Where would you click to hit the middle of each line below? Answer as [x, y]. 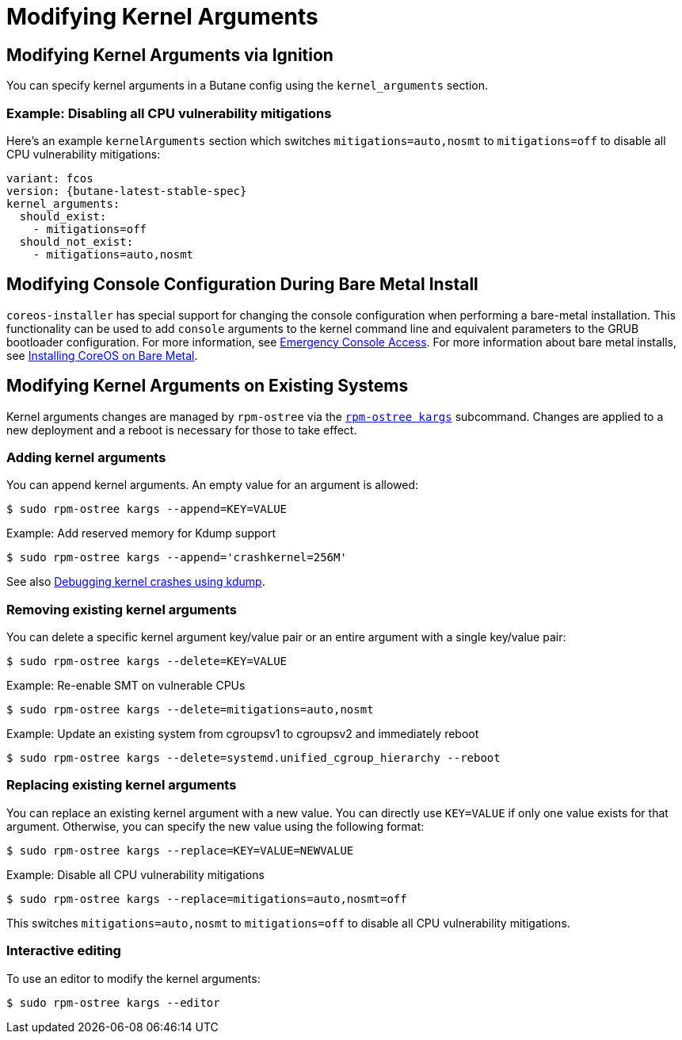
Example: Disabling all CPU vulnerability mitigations [169, 113]
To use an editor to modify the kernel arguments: [133, 978]
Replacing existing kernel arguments [122, 785]
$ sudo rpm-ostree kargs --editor [113, 1002]
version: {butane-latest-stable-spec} [127, 191]
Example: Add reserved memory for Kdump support [141, 533]
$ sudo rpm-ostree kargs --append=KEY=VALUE [147, 509]
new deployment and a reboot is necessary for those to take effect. [182, 430]
